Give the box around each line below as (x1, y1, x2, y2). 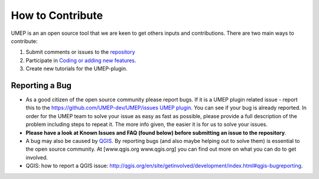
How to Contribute (11, 9, 103, 22)
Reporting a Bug (11, 80, 72, 90)
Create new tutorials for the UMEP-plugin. (25, 65, 128, 72)
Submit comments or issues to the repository (25, 48, 135, 56)
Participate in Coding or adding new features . (25, 57, 136, 64)
